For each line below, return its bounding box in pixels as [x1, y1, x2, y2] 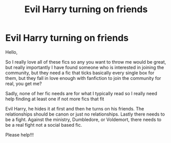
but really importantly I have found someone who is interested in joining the [5, 64, 164, 70]
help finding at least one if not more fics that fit [5, 96, 104, 102]
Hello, [5, 49, 18, 55]
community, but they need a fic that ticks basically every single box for [5, 70, 155, 76]
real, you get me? [5, 80, 42, 87]
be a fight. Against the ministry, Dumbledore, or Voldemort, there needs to [5, 116, 162, 123]
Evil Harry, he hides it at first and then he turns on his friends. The [5, 105, 144, 111]
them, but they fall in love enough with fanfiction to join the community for [5, 75, 161, 81]
